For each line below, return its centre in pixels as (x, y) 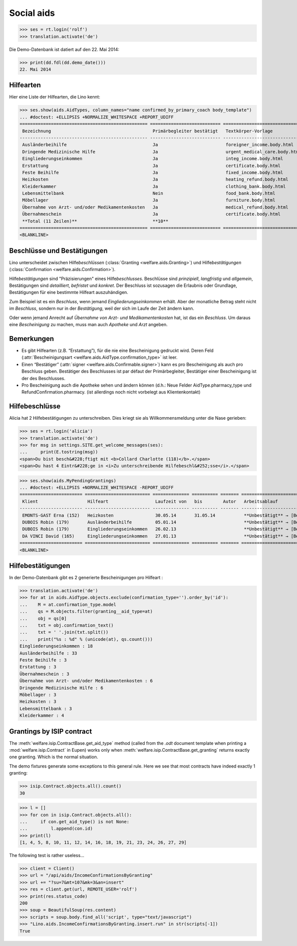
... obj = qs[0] (43, 618)
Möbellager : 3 (38, 695)
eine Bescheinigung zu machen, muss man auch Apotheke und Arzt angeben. (88, 325)
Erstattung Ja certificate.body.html (151, 166)
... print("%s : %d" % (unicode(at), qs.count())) (86, 639)
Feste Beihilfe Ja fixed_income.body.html (153, 172)
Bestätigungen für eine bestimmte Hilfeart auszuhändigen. (69, 292)
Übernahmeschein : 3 (44, 674)
